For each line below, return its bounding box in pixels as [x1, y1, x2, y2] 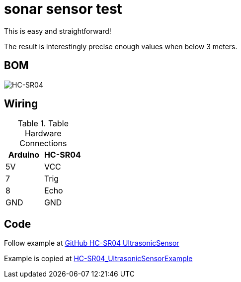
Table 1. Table [17, 118, 69, 129]
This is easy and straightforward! [4, 26, 111, 35]
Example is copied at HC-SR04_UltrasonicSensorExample [4, 254, 193, 263]
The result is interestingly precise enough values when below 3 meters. [4, 42, 238, 51]
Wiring [4, 97, 38, 110]
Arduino [8, 150, 40, 160]
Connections [19, 138, 67, 149]
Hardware [25, 128, 62, 139]
